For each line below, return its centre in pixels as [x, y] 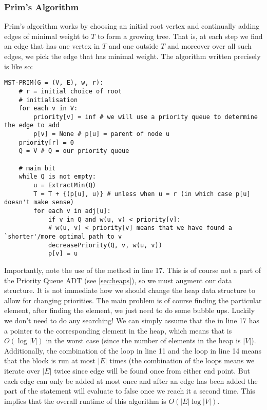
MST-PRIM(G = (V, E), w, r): [54, 83]
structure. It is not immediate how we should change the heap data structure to [130, 290]
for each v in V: [48, 109]
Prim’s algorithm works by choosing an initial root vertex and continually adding [132, 26]
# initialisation [48, 100]
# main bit [37, 168]
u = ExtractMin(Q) [65, 186]
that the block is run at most [50, 360]
